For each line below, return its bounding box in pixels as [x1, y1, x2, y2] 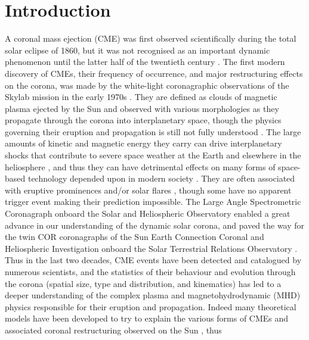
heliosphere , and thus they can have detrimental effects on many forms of [5, 160, 276, 173]
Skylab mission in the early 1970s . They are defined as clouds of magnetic [5, 91, 277, 103]
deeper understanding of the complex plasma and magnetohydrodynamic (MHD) [5, 289, 301, 301]
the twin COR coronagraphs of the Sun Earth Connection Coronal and [5, 230, 264, 243]
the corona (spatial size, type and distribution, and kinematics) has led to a [5, 277, 282, 289]
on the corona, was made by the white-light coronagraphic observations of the [5, 79, 289, 91]
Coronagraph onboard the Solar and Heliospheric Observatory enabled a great [5, 207, 291, 220]
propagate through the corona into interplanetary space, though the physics [5, 114, 282, 126]
